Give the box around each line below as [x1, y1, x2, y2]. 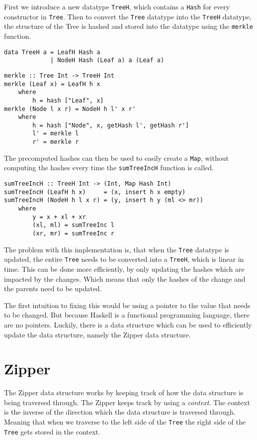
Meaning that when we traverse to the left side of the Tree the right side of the [4, 417, 246, 427]
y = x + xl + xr [32, 213, 86, 220]
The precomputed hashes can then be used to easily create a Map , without [4, 152, 229, 163]
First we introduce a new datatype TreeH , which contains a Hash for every [4, 1, 230, 11]
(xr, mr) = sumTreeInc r [32, 230, 114, 237]
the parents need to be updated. [4, 283, 102, 294]
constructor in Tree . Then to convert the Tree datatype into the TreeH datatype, [4, 11, 252, 21]
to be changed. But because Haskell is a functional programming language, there [4, 310, 250, 320]
